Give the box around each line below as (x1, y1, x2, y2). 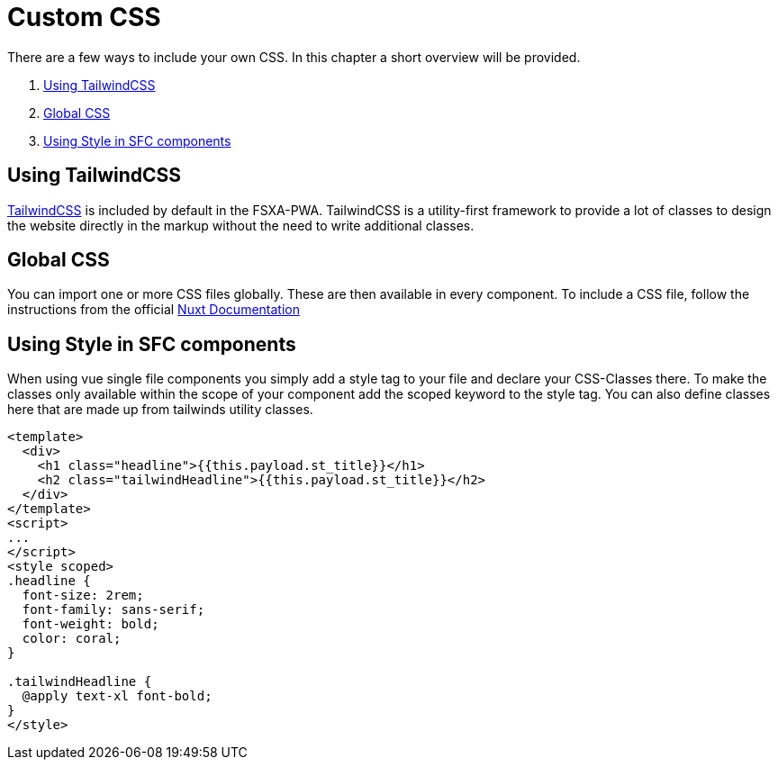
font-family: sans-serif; (22, 602, 205, 618)
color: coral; (22, 631, 122, 646)
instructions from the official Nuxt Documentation (7, 302, 300, 318)
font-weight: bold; (22, 617, 159, 632)
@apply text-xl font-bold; (22, 689, 213, 704)
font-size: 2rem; (22, 588, 144, 603)
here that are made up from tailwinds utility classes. (7, 402, 313, 418)
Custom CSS (7, 2, 161, 32)
